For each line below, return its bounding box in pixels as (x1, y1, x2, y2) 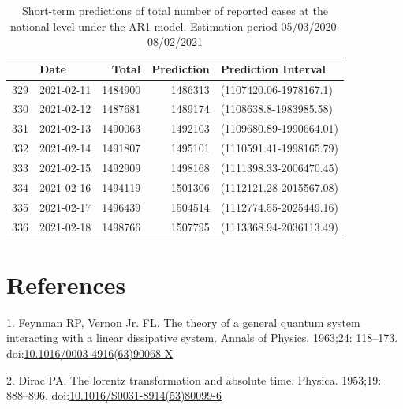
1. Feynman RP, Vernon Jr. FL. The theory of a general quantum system (6, 313, 360, 330)
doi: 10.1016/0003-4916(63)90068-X (6, 344, 174, 361)
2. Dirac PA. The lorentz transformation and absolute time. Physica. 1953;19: (6, 371, 382, 388)
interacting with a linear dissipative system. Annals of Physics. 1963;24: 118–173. (6, 329, 398, 346)
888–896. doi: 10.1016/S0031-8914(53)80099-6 (6, 387, 222, 403)
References (6, 268, 126, 300)
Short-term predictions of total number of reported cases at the (22, 2, 328, 18)
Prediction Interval (220, 60, 327, 77)
